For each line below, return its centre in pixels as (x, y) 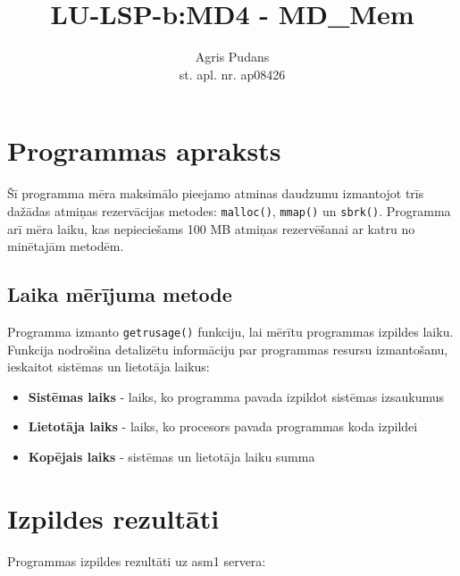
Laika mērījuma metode (120, 294)
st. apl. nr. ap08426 (232, 74)
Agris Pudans (232, 57)
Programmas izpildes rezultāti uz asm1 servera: (137, 560)
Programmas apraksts (144, 150)
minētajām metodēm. (66, 246)
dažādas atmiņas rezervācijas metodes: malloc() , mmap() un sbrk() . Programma (229, 210)
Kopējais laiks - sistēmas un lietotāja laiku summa (171, 456)
